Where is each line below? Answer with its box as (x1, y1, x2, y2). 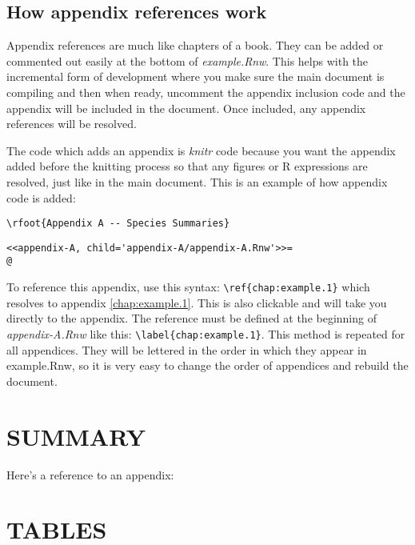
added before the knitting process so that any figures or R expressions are (6, 158, 368, 174)
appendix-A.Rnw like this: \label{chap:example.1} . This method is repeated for (6, 325, 405, 342)
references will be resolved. (6, 115, 137, 132)
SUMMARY (6, 419, 146, 452)
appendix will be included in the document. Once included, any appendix (6, 99, 366, 116)
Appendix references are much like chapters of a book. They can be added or (6, 37, 384, 54)
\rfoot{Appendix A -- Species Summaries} (6, 218, 230, 230)
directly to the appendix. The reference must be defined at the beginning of (6, 310, 377, 327)
